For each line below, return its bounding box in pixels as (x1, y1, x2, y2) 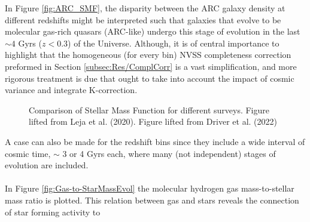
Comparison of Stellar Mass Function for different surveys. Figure (29, 103, 269, 116)
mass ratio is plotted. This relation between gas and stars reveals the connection (5, 193, 299, 206)
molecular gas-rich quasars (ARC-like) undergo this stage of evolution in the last (5, 25, 300, 38)
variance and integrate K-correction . (5, 84, 138, 96)
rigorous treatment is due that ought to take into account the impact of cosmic (5, 72, 294, 84)
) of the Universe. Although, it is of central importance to (68, 36, 279, 49)
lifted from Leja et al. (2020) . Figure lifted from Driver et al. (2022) (29, 115, 277, 128)
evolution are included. (5, 159, 89, 171)
